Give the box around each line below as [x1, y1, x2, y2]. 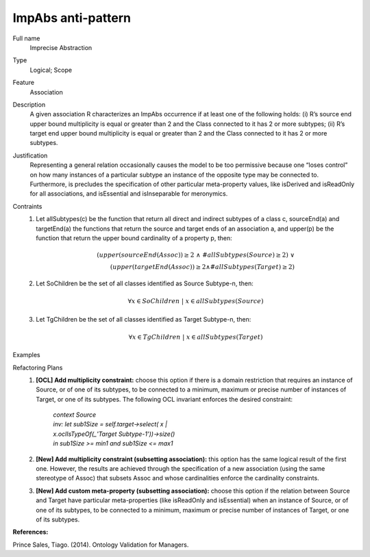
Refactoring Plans [12, 363, 63, 372]
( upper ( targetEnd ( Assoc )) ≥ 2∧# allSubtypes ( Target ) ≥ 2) [110, 263, 295, 271]
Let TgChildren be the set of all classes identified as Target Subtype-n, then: [36, 315, 251, 323]
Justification [12, 151, 48, 159]
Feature [12, 79, 34, 87]
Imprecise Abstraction [29, 43, 92, 51]
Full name [12, 34, 40, 42]
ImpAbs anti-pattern [12, 10, 132, 25]
